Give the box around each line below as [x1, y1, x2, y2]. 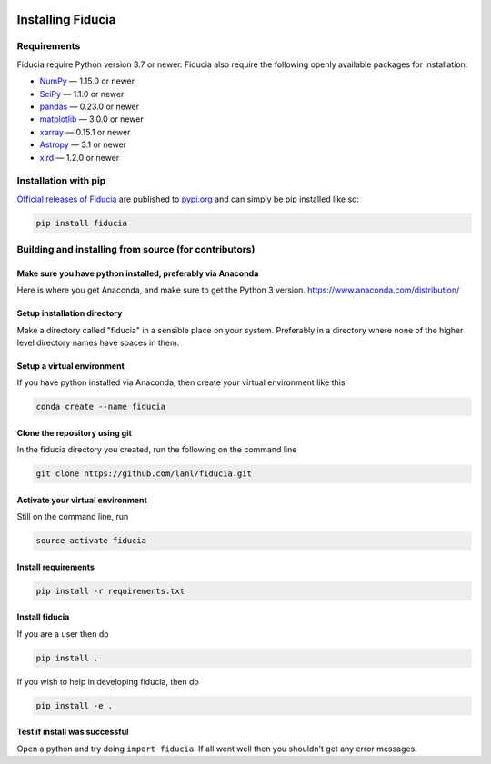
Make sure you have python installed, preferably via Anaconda [16, 268, 259, 279]
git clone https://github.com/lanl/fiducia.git [35, 469, 252, 479]
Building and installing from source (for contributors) [16, 243, 256, 255]
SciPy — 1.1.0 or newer [39, 88, 125, 99]
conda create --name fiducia [35, 402, 166, 412]
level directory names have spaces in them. [16, 337, 180, 348]
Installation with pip [16, 174, 106, 187]
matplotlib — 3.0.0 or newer [39, 114, 145, 124]
